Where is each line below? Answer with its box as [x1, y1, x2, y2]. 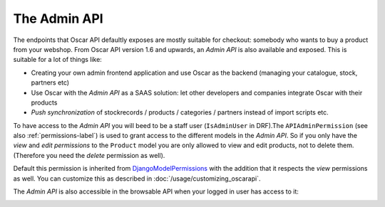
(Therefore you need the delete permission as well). [13, 151, 165, 159]
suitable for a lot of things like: [13, 55, 103, 64]
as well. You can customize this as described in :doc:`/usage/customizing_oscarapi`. [13, 174, 261, 183]
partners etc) [31, 78, 70, 87]
